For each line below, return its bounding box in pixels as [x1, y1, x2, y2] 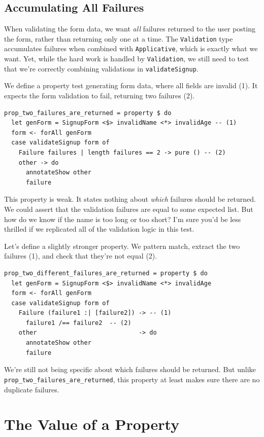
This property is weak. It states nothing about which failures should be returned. [4, 194, 256, 204]
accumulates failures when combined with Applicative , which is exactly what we [4, 43, 258, 54]
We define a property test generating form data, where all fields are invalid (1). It [4, 80, 258, 91]
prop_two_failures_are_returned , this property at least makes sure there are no [4, 374, 260, 384]
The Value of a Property [4, 414, 180, 434]
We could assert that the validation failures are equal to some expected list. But [4, 203, 253, 214]
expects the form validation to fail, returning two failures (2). [4, 90, 195, 101]
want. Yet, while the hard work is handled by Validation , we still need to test [4, 53, 249, 64]
